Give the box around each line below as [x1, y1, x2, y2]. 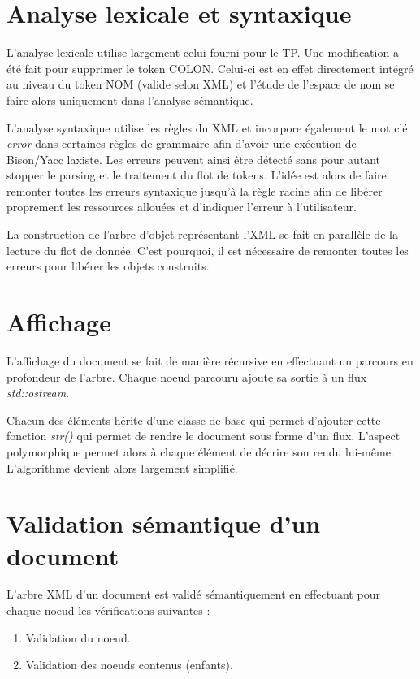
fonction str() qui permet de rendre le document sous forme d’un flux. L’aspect [6, 427, 401, 444]
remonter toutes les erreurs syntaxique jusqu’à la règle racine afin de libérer [6, 182, 383, 199]
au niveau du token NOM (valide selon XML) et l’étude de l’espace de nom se [6, 76, 395, 93]
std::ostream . [6, 384, 70, 401]
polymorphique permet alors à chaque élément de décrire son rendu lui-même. [6, 443, 394, 460]
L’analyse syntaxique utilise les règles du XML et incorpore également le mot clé [6, 119, 408, 136]
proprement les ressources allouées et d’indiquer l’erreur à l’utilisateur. [6, 198, 357, 215]
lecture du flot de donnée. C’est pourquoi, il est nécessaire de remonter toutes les [6, 241, 409, 258]
